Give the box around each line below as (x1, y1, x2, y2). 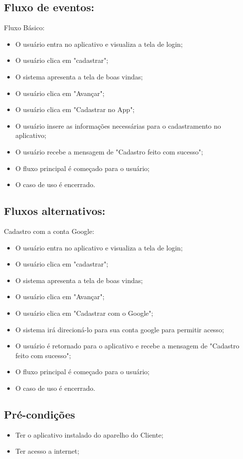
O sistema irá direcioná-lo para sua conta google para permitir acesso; (15, 324, 224, 334)
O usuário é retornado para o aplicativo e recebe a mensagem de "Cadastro (15, 341, 240, 351)
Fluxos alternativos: (4, 203, 106, 218)
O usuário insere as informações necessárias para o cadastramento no (15, 120, 221, 131)
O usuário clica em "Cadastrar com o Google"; (15, 307, 153, 318)
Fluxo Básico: (4, 22, 45, 33)
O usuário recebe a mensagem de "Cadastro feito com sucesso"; (15, 146, 203, 156)
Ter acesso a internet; (15, 446, 79, 456)
